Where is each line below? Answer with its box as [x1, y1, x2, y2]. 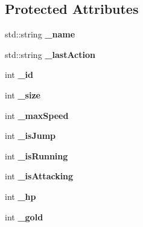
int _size [5, 88, 40, 101]
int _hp [5, 190, 36, 202]
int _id [5, 68, 33, 81]
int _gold [5, 210, 43, 223]
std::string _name [5, 28, 75, 40]
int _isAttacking [5, 170, 74, 182]
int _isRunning [5, 149, 68, 162]
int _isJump [5, 129, 56, 142]
